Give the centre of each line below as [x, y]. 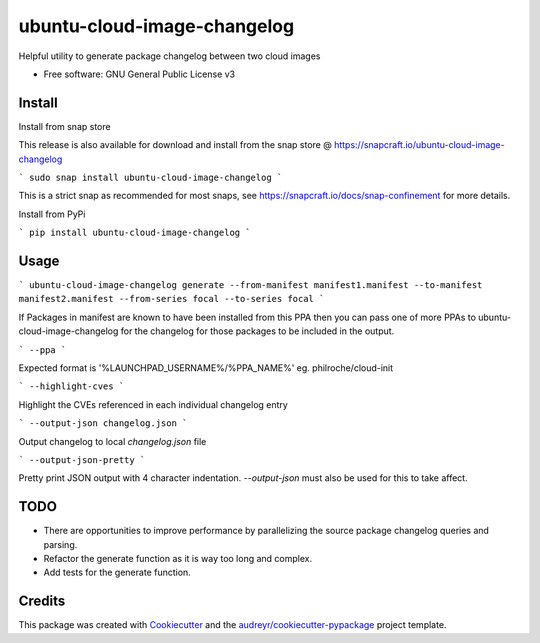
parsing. [60, 544]
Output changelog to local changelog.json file [112, 441]
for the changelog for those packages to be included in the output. [257, 331]
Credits [42, 601]
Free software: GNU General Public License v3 [139, 74]
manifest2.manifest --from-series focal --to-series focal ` [171, 299]
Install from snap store [64, 126]
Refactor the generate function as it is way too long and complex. [178, 559]
